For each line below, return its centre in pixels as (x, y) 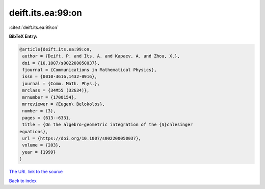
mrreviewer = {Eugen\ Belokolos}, (64, 104)
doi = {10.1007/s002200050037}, (61, 63)
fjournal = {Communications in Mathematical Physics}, (90, 70)
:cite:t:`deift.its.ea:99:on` (34, 27)
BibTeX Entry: (23, 36)
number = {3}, (39, 111)
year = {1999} (39, 152)
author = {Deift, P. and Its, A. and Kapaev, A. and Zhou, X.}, (101, 56)
